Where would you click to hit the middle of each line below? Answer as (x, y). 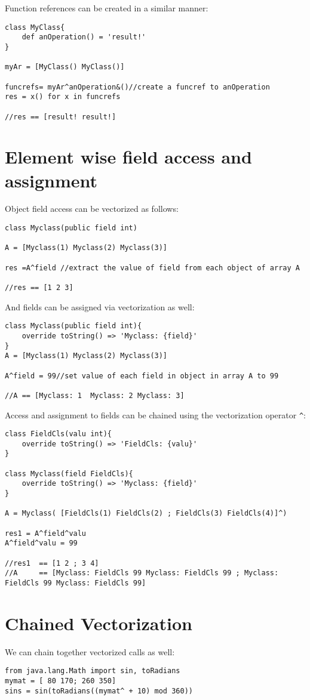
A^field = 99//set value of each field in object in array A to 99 (142, 376)
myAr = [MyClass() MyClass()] (65, 67)
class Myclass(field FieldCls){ (69, 474)
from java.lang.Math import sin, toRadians (93, 671)
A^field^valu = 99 (41, 543)
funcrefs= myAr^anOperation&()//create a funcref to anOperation (137, 87)
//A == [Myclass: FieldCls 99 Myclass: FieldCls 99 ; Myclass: (142, 573)
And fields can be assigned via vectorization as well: (100, 306)
